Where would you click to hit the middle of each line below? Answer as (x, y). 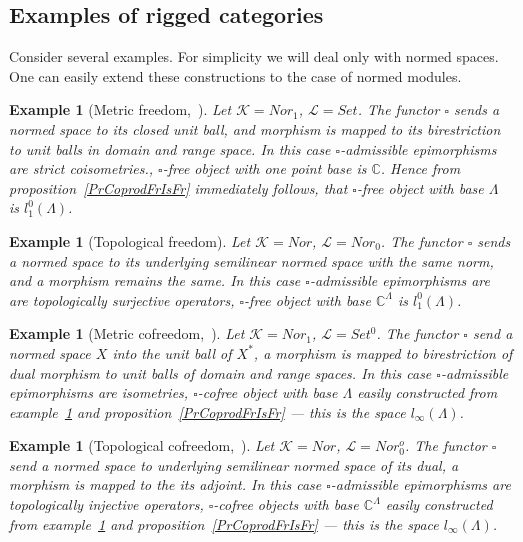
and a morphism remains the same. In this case (155, 280)
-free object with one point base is (264, 168)
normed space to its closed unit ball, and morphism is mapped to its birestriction (255, 128)
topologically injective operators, (106, 504)
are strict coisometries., (81, 168)
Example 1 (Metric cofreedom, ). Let (127, 333)
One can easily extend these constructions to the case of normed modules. (235, 75)
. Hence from (420, 168)
